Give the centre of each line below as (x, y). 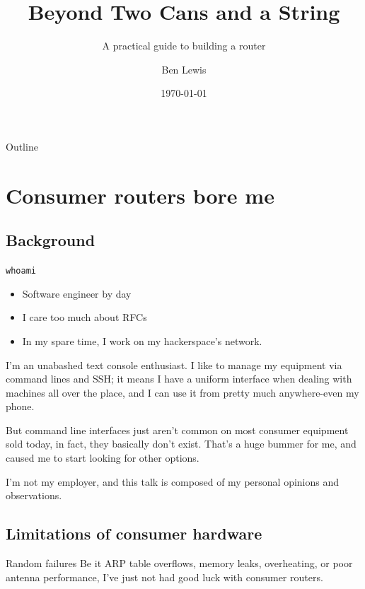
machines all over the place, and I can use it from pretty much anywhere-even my (182, 392)
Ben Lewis (184, 69)
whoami (21, 271)
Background (51, 240)
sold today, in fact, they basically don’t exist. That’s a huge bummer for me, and (181, 444)
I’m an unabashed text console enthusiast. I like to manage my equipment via (174, 365)
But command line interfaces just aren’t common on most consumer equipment (177, 430)
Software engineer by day (77, 293)
